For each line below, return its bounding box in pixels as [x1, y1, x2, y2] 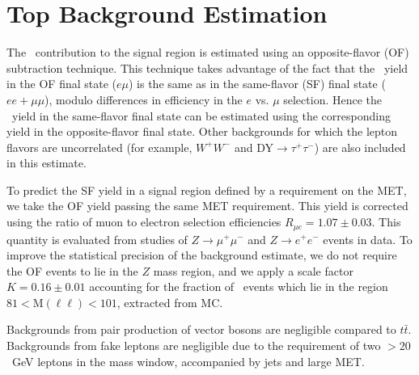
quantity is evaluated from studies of [6, 230, 188, 247]
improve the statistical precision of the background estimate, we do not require [6, 246, 397, 263]
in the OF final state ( [6, 75, 116, 92]
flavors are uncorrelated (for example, [6, 138, 193, 155]
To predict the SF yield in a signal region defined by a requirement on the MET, [6, 181, 407, 198]
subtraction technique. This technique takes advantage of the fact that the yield [6, 59, 408, 76]
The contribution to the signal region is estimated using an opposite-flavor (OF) [6, 44, 409, 61]
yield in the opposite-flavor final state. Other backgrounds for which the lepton [6, 123, 398, 140]
